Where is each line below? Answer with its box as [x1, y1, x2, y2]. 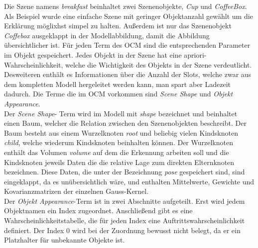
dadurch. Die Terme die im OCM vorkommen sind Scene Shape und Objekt [4, 88, 233, 99]
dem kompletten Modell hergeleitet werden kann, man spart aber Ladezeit [4, 79, 231, 89]
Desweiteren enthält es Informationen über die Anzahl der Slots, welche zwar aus [4, 69, 252, 80]
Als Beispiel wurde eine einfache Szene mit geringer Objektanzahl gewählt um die [4, 10, 253, 21]
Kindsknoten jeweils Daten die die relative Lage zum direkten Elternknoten [4, 157, 235, 167]
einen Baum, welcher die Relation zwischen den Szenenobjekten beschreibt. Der [4, 118, 247, 128]
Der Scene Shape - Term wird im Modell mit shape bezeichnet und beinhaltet [4, 108, 238, 118]
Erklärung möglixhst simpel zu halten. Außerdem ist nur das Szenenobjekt [4, 20, 232, 31]
